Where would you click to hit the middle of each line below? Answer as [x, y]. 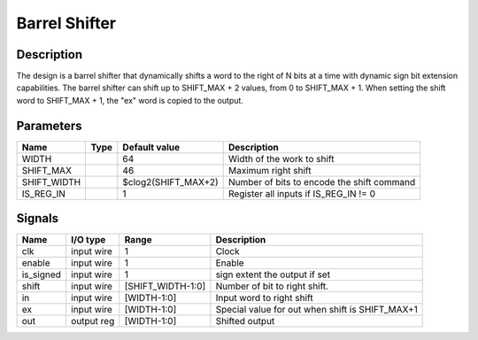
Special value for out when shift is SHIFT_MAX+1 [316, 310]
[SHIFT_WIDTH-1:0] [165, 286]
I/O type [89, 240]
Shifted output [245, 321]
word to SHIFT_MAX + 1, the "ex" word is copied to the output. [130, 100]
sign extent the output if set [273, 274]
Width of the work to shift [281, 158]
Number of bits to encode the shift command [322, 182]
